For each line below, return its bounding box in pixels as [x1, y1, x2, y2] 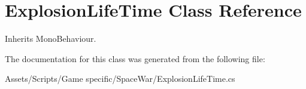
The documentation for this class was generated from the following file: [5, 52, 265, 65]
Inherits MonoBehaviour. [5, 32, 96, 45]
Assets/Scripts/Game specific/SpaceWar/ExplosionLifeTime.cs [5, 72, 235, 85]
